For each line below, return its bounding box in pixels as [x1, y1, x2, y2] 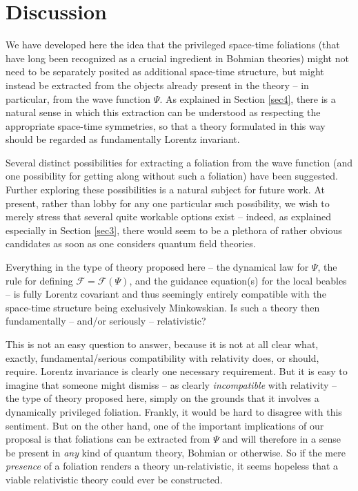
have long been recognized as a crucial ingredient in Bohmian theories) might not [6, 50, 349, 65]
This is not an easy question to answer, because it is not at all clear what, [6, 337, 319, 351]
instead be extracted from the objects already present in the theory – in [6, 77, 309, 92]
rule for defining [6, 273, 73, 287]
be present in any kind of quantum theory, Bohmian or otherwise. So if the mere [6, 445, 346, 459]
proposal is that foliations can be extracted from [6, 432, 210, 446]
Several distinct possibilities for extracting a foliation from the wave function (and [6, 155, 352, 169]
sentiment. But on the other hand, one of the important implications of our [6, 418, 324, 432]
